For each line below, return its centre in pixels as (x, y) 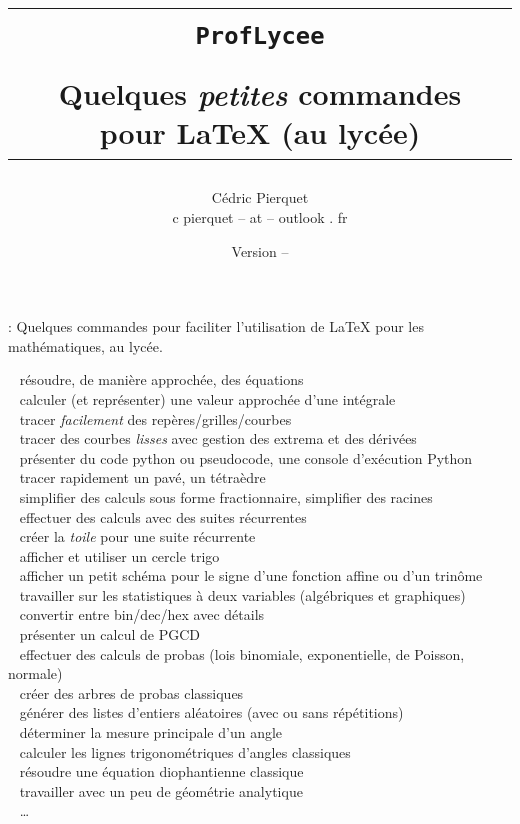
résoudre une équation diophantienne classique (161, 771)
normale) (35, 673)
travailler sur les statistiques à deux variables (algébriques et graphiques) (242, 594)
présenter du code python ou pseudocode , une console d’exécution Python (246, 457)
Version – (260, 250)
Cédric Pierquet (260, 197)
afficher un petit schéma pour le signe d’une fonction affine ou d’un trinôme (251, 575)
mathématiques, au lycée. (85, 345)
